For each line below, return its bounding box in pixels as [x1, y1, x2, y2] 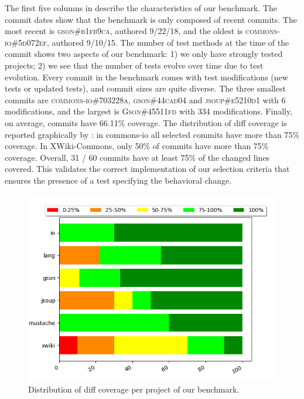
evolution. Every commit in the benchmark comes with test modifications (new [5, 70, 288, 83]
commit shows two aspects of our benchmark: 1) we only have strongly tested [5, 48, 283, 60]
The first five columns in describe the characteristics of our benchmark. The [5, 2, 277, 13]
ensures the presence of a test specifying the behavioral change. [5, 174, 232, 186]
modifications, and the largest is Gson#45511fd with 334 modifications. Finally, [5, 105, 293, 117]
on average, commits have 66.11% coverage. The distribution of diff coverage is [5, 116, 287, 129]
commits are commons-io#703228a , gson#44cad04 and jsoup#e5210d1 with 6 [5, 93, 286, 106]
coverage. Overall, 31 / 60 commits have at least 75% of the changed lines [5, 151, 270, 163]
